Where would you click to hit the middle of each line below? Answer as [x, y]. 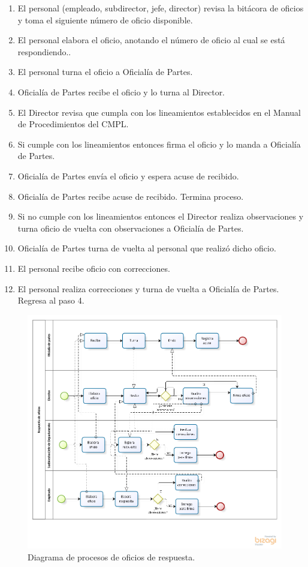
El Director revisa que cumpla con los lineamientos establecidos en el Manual [159, 112]
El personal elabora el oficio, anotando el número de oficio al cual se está [151, 40]
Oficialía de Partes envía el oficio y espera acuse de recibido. [128, 175]
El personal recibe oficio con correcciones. [94, 268]
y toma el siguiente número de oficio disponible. [105, 19]
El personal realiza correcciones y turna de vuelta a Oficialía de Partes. [148, 288]
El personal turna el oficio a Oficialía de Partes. [105, 72]
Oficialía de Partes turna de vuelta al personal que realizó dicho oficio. [147, 248]
